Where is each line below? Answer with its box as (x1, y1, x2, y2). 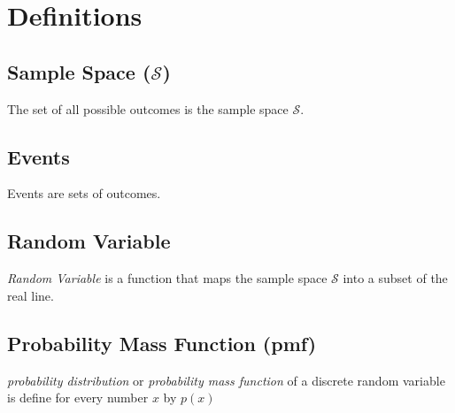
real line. (7, 286, 54, 304)
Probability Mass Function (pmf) (7, 329, 317, 356)
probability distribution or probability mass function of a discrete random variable (7, 371, 445, 389)
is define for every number (7, 388, 149, 407)
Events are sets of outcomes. (7, 184, 161, 203)
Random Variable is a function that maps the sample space (7, 269, 328, 287)
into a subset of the (343, 269, 448, 287)
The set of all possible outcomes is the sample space (7, 99, 289, 118)
